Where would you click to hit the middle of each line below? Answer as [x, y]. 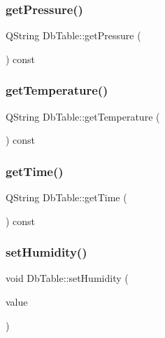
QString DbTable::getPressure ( [73, 35]
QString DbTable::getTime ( [66, 197]
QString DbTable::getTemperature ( [83, 116]
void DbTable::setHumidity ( [67, 278]
